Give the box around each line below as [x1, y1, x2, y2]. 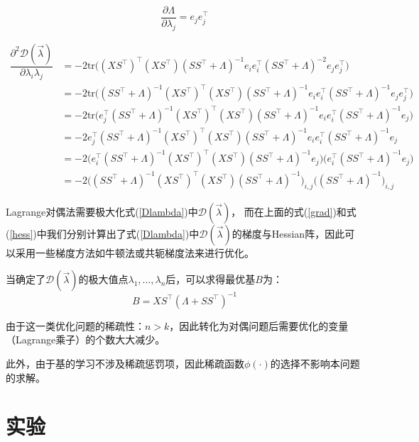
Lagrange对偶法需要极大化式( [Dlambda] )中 [6, 204, 198, 219]
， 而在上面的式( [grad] [231, 204, 333, 219]
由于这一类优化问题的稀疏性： [6, 318, 145, 333]
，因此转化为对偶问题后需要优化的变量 [169, 318, 349, 333]
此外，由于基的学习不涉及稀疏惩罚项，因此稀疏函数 [6, 355, 244, 370]
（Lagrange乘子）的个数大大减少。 [6, 332, 165, 347]
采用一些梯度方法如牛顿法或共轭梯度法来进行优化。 [15, 245, 254, 260]
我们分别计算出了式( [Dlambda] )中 [46, 226, 200, 241]
